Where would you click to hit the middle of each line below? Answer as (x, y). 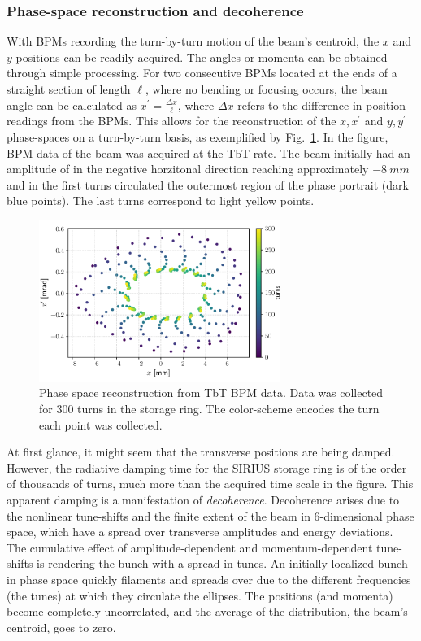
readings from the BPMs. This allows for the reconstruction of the (171, 121)
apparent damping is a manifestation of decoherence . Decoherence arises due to (203, 499)
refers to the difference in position (321, 105)
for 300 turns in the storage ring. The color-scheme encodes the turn (209, 409)
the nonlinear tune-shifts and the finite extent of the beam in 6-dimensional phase (210, 515)
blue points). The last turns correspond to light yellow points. (161, 201)
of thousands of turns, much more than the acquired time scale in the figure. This (210, 484)
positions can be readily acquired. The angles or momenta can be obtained (202, 57)
